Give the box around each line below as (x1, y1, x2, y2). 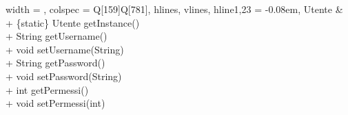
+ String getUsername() (6, 29, 108, 43)
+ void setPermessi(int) (6, 96, 105, 110)
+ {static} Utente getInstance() (6, 15, 140, 29)
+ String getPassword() (6, 55, 105, 70)
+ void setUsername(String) (6, 42, 124, 56)
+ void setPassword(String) (6, 68, 122, 83)
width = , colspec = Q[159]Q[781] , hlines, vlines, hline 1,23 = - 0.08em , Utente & (6, 2, 343, 16)
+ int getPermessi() (6, 82, 89, 97)
